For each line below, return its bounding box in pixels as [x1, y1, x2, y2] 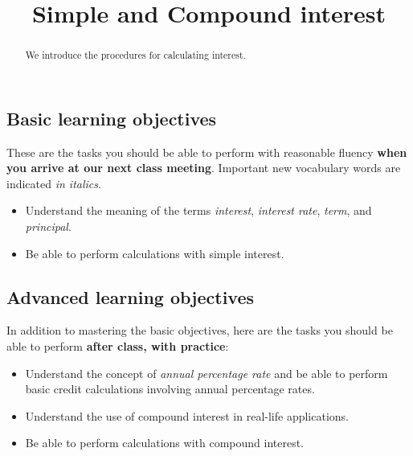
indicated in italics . [6, 175, 101, 191]
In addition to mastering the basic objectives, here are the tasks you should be [6, 322, 393, 339]
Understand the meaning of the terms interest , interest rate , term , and [25, 202, 372, 219]
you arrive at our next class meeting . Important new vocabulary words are [6, 159, 401, 176]
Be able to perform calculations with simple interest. [25, 244, 284, 261]
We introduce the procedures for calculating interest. [25, 48, 246, 62]
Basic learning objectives [6, 105, 217, 130]
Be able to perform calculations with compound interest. [25, 434, 304, 451]
